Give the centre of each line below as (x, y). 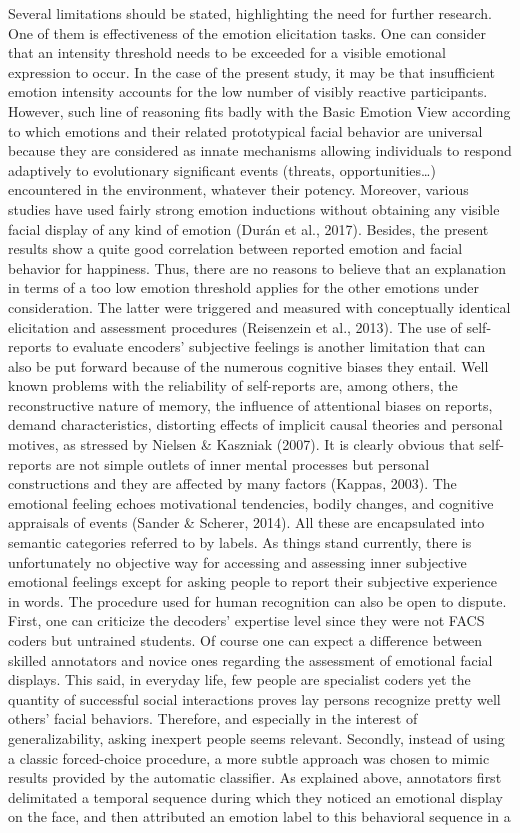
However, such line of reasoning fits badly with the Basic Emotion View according (259, 110)
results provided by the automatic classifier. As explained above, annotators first (255, 777)
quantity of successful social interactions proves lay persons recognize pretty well (254, 698)
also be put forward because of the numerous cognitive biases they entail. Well (248, 365)
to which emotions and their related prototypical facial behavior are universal (245, 130)
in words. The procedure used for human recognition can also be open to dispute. (257, 600)
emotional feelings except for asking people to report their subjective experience (252, 581)
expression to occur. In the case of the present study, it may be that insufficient (252, 71)
